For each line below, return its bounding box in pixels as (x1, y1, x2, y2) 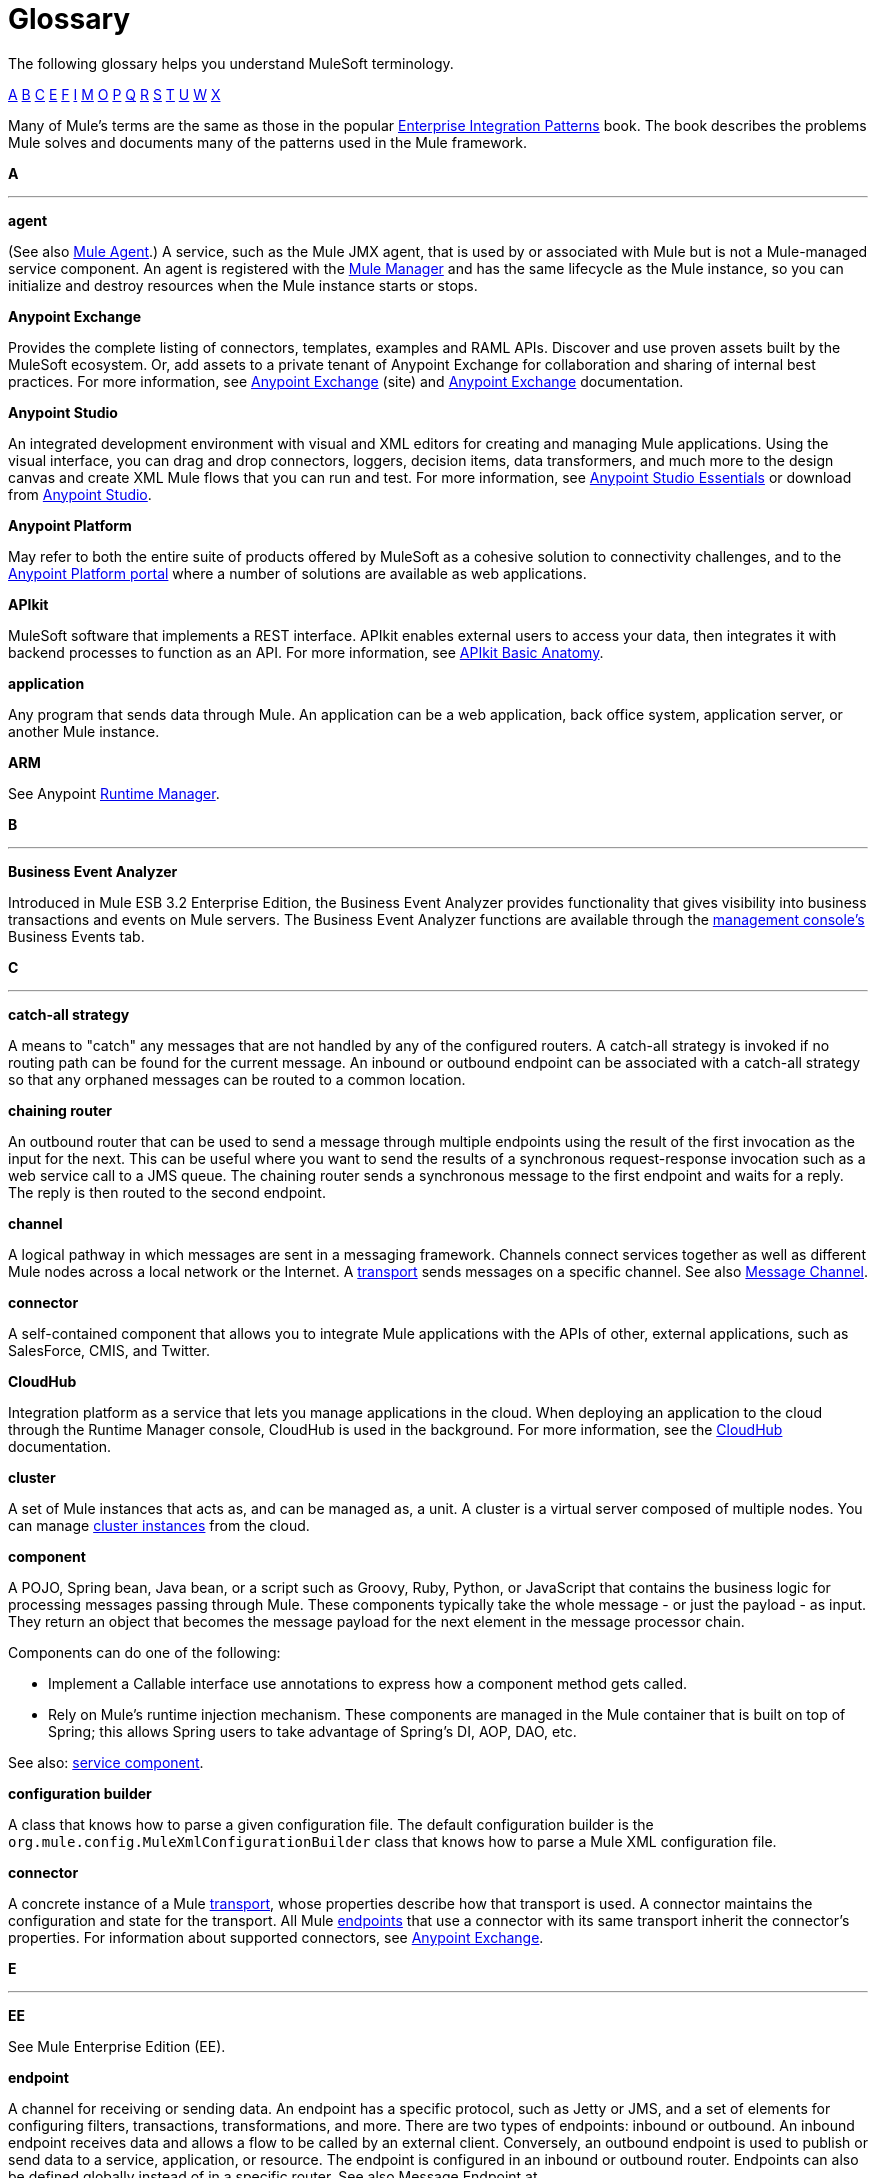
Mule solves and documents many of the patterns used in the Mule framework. (8, 133, 528, 151)
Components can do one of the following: (8, 1643, 281, 1661)
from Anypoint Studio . (8, 485, 152, 503)
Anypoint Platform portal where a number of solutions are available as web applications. (8, 564, 587, 582)
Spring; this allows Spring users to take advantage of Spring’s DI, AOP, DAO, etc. (48, 1722, 577, 1740)
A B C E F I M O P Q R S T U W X (8, 85, 221, 103)
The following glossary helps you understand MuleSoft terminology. (8, 54, 454, 72)
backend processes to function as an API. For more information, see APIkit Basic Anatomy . (8, 643, 604, 661)
